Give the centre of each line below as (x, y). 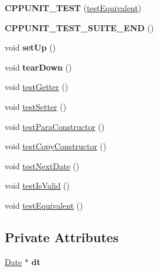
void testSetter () (36, 106)
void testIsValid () (37, 185)
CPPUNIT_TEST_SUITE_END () (79, 27)
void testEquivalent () (44, 205)
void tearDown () (38, 67)
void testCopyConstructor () (56, 146)
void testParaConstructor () (55, 126)
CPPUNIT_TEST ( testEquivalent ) (73, 8)
